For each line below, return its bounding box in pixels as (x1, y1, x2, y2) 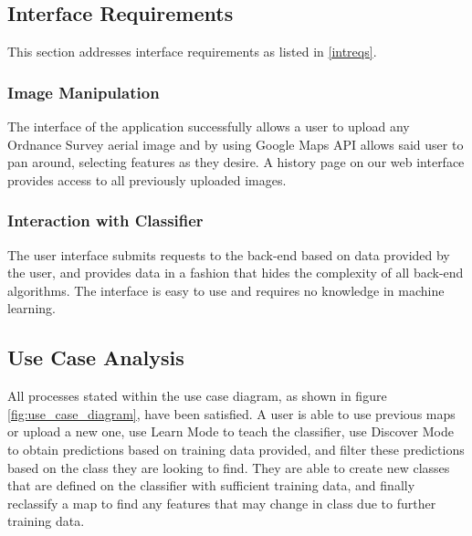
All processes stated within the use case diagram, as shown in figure (7, 386, 387, 405)
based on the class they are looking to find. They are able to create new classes (7, 457, 450, 477)
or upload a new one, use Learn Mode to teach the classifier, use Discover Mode (7, 422, 454, 441)
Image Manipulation (7, 80, 160, 103)
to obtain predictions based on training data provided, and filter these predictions (7, 439, 465, 458)
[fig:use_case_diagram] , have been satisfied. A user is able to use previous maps (7, 404, 456, 423)
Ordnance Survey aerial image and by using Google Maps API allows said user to (7, 134, 464, 153)
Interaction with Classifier (7, 209, 204, 232)
